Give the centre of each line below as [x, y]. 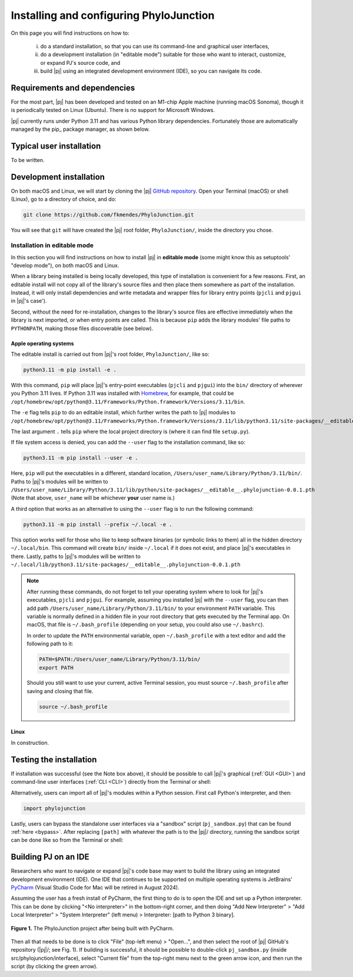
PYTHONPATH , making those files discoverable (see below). [82, 328]
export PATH [56, 668]
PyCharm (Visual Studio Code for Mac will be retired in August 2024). [95, 887]
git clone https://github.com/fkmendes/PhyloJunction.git [109, 215]
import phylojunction [54, 808]
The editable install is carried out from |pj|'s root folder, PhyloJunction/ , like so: [110, 354]
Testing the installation [54, 759]
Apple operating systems [42, 343]
